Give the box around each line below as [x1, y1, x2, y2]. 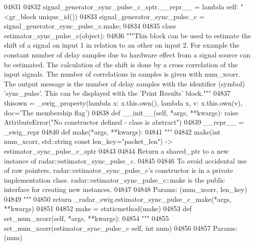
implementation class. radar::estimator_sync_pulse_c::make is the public [4, 174, 225, 185]
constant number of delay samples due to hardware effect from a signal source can [4, 49, 251, 59]
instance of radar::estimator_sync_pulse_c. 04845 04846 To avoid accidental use [4, 155, 247, 165]
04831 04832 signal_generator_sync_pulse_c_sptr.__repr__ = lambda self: [4, 1, 238, 11]
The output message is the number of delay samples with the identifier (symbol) [4, 78, 245, 88]
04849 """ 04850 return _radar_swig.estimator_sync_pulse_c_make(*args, [4, 193, 231, 204]
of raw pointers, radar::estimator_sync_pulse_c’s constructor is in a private [4, 165, 233, 175]
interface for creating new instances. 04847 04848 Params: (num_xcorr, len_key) [4, 184, 247, 194]
